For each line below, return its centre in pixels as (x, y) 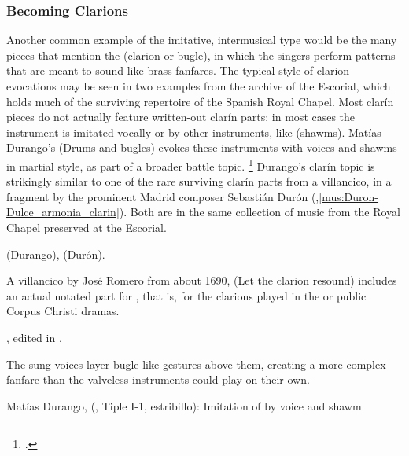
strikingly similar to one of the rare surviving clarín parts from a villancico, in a (199, 181)
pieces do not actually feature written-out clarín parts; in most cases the (181, 117)
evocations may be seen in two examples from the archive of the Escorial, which (199, 86)
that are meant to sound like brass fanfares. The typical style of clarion (178, 70)
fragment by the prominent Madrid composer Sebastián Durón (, (163, 196)
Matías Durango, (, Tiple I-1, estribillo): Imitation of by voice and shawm (184, 405)
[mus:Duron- (349, 196)
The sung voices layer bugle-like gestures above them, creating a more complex (196, 364)
